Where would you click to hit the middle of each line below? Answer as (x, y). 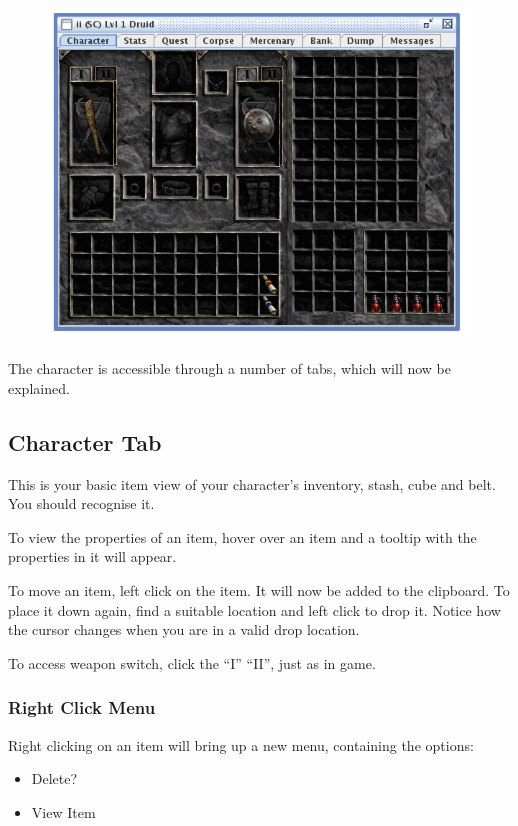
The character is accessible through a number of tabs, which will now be (229, 368)
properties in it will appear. (92, 556)
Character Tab (85, 441)
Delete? (54, 778)
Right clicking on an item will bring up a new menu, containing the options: (241, 744)
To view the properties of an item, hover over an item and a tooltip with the (242, 536)
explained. (39, 387)
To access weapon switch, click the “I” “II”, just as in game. (192, 662)
